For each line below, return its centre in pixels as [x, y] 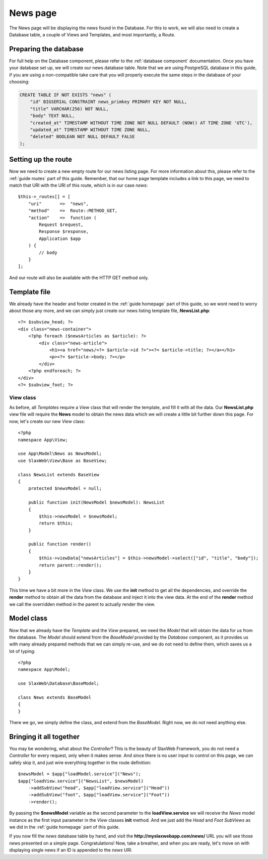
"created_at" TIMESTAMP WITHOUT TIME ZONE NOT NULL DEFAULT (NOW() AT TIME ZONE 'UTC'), [141, 123]
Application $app [60, 238]
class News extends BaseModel [55, 698]
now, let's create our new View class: [47, 421]
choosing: [19, 82]
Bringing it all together [44, 737]
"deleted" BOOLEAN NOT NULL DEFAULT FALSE [82, 137]
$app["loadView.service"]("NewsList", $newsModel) [81, 781]
